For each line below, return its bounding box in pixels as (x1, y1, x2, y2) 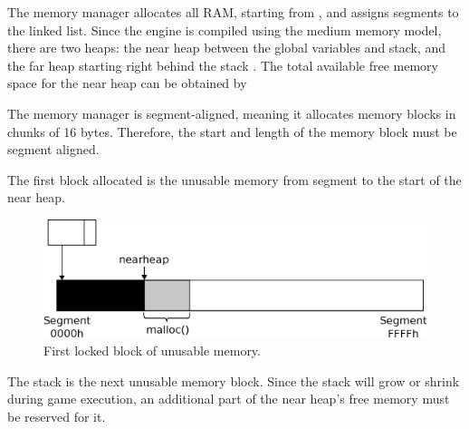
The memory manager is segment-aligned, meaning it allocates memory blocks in (7, 103, 456, 122)
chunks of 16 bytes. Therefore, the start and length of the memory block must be (7, 122, 457, 141)
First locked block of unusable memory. (43, 340, 261, 359)
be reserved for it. (7, 406, 106, 425)
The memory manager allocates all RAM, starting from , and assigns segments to (7, 3, 459, 21)
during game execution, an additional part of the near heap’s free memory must (7, 389, 450, 408)
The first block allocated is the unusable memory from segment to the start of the (7, 170, 462, 189)
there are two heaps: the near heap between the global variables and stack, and (7, 38, 446, 57)
